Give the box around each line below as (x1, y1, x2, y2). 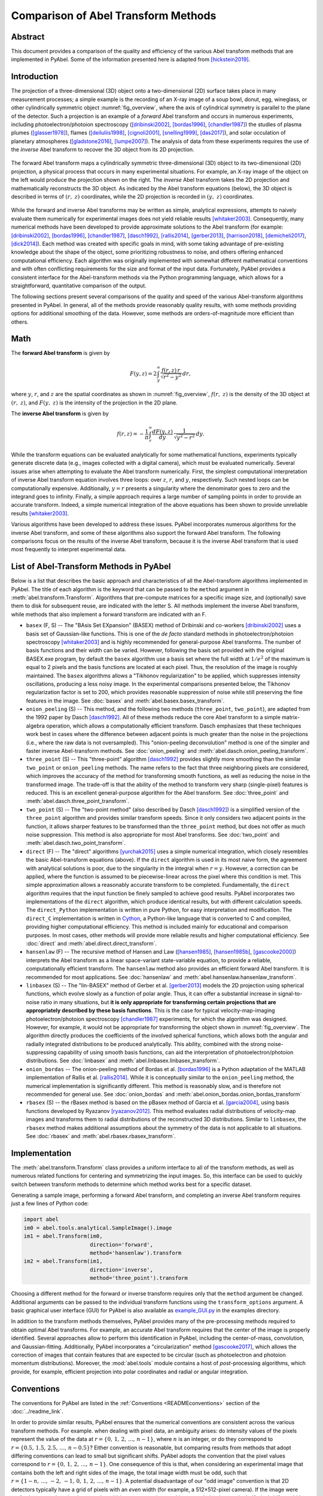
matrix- (282, 714, 300, 721)
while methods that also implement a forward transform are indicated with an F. (11, 610, 207, 618)
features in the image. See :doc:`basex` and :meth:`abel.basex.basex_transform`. (26, 697, 225, 704)
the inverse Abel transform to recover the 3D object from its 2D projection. (11, 146, 194, 153)
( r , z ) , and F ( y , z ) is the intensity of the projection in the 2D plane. (11, 399, 178, 406)
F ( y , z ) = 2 (129, 370, 157, 377)
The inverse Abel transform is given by (11, 410, 109, 417)
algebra (26, 722, 45, 729)
